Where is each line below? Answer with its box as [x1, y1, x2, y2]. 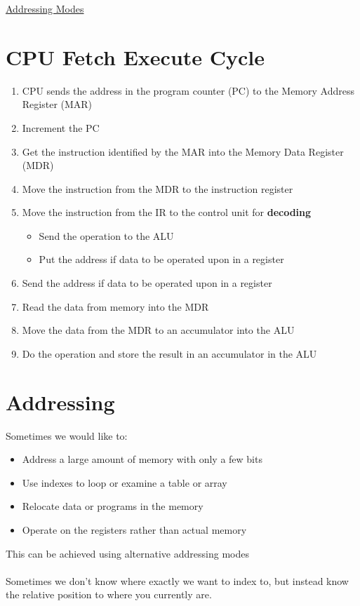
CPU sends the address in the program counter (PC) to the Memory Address [22, 83, 354, 97]
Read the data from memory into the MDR [22, 299, 209, 314]
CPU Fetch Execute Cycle [6, 42, 265, 71]
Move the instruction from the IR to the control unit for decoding [22, 205, 312, 220]
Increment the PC [22, 120, 100, 135]
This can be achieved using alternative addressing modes [6, 546, 249, 560]
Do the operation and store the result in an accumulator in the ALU [22, 346, 317, 361]
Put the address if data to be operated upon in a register [39, 252, 284, 267]
